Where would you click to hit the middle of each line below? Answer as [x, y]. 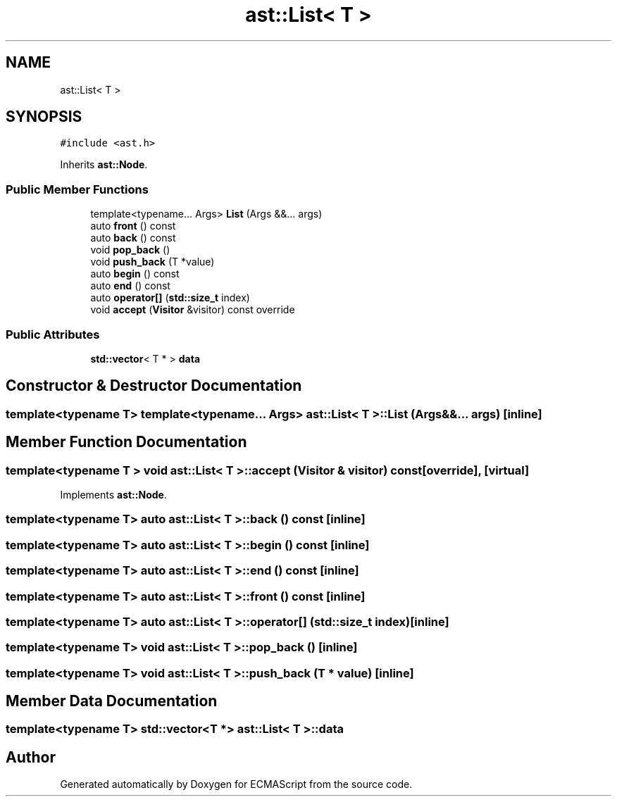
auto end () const [130, 286]
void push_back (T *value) [152, 262]
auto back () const [133, 238]
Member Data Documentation [112, 701]
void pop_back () [130, 250]
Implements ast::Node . [113, 495]
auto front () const [133, 226]
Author [31, 757]
